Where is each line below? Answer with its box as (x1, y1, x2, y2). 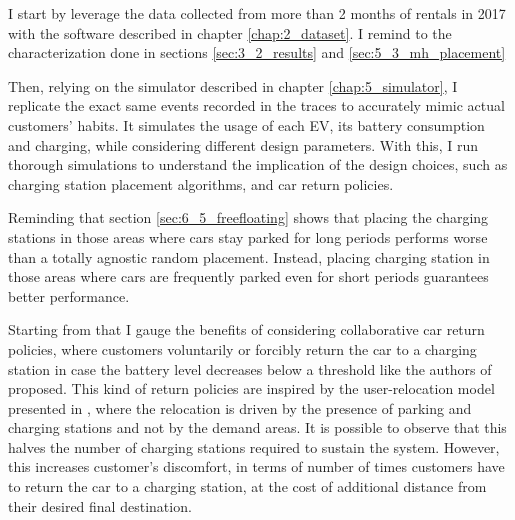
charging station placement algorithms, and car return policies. (8, 173, 394, 194)
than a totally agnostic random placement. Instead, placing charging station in (8, 246, 490, 267)
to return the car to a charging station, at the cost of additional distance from (8, 476, 487, 497)
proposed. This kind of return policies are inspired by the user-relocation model (8, 378, 495, 399)
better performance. (8, 285, 130, 306)
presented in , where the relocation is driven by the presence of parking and (8, 397, 472, 418)
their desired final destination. (8, 495, 192, 516)
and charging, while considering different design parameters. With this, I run (8, 134, 478, 155)
